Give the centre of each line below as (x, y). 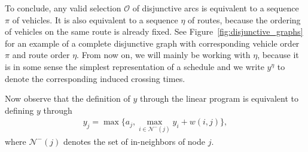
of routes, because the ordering (244, 19)
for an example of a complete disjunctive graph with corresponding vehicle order (152, 43)
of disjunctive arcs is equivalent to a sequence (216, 8)
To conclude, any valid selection (63, 8)
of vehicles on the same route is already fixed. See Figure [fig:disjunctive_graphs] (154, 31)
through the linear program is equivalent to (219, 98)
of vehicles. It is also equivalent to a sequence (95, 19)
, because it (278, 55)
